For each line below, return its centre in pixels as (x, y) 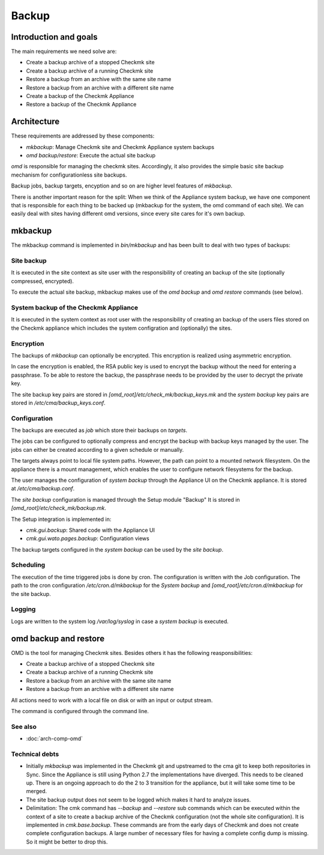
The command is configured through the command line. (80, 711)
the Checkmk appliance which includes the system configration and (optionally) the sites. (121, 328)
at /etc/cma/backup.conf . (43, 488)
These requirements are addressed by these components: (83, 136)
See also (24, 726)
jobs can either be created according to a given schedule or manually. (97, 449)
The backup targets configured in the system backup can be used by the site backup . (117, 549)
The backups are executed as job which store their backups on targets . (99, 430)
